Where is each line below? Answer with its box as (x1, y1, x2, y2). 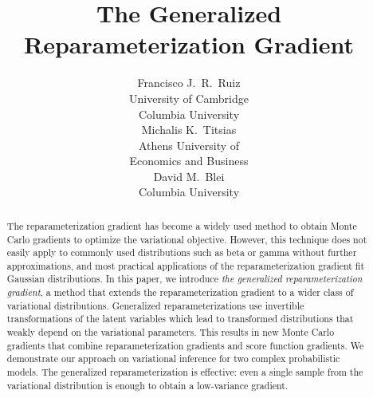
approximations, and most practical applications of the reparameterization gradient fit (6, 258, 365, 272)
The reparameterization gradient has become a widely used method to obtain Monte (6, 219, 357, 232)
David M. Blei (153, 167, 225, 184)
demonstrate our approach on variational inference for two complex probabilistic (6, 352, 340, 365)
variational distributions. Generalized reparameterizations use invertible (6, 298, 304, 312)
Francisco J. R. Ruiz (137, 74, 241, 91)
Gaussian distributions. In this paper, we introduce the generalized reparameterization (6, 272, 363, 286)
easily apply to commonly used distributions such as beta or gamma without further (6, 246, 357, 259)
